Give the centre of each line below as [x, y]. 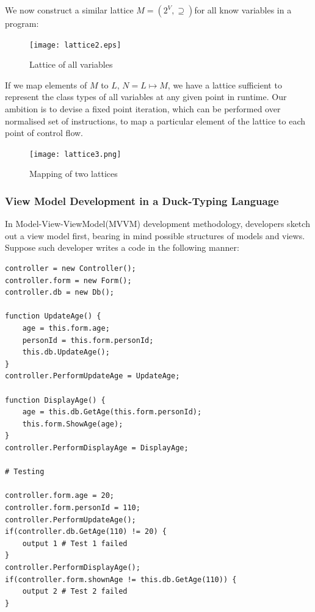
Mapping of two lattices [74, 174]
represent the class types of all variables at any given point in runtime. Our [146, 97]
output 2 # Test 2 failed [75, 592]
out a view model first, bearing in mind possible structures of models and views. [155, 235]
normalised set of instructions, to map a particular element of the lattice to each [155, 121]
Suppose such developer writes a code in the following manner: [122, 247]
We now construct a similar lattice [69, 10]
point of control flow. [44, 133]
